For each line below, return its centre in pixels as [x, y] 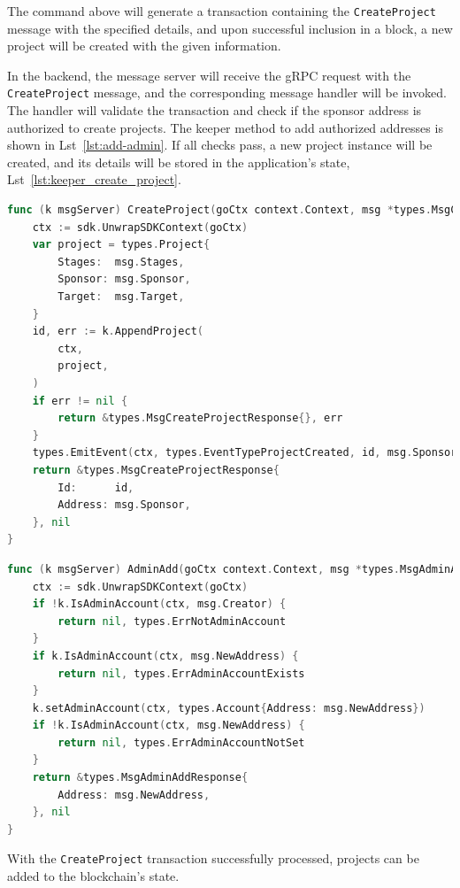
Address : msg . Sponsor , [124, 505]
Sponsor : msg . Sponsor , [124, 279]
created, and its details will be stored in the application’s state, [179, 162]
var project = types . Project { [121, 245]
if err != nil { [80, 401]
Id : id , [96, 487]
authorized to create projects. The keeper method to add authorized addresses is [225, 127]
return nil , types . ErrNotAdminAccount [172, 621]
